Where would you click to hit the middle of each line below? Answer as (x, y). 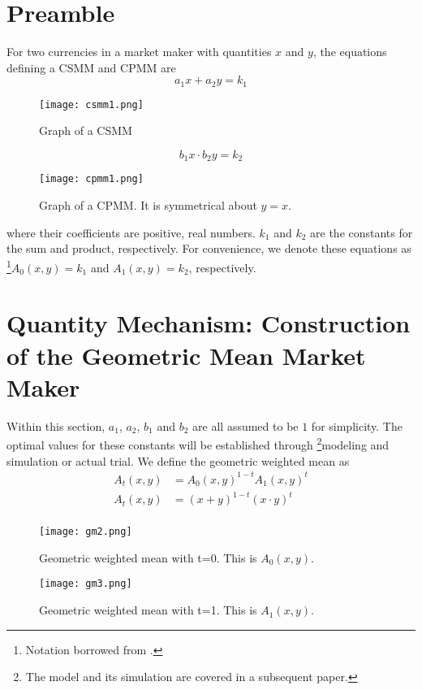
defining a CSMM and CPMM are (91, 67)
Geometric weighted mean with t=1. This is (148, 610)
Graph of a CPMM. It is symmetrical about (148, 205)
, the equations (350, 52)
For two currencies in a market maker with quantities (139, 52)
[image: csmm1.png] (91, 104)
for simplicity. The (357, 425)
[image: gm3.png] (86, 584)
